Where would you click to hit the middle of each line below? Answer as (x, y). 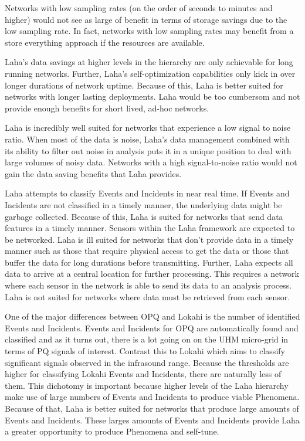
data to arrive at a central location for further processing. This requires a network (152, 274)
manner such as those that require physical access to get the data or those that (147, 251)
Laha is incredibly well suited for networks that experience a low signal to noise (148, 128)
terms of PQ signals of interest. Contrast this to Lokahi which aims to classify (145, 351)
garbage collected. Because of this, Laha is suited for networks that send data (144, 216)
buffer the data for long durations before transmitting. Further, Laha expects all (149, 262)
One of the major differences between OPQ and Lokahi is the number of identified (152, 316)
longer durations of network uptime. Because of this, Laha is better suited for (144, 85)
